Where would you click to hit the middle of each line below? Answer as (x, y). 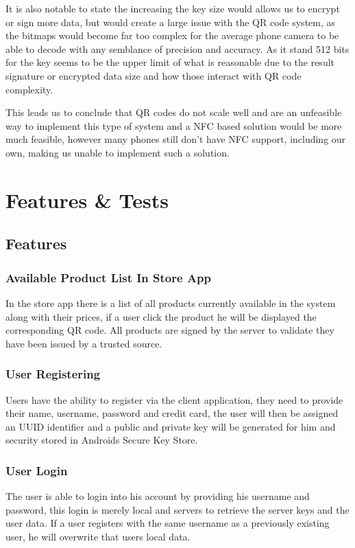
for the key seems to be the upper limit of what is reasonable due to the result (170, 62)
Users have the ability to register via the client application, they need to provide (174, 399)
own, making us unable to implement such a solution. (118, 152)
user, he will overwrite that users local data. (98, 536)
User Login (37, 470)
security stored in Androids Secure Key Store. (102, 440)
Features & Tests (87, 199)
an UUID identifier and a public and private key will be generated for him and (171, 426)
